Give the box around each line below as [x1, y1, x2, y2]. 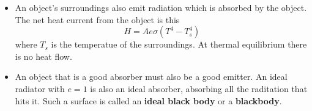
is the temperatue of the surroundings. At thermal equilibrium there [51, 38, 307, 51]
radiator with [15, 82, 65, 95]
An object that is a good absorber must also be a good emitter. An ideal [15, 70, 288, 83]
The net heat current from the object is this [15, 13, 180, 26]
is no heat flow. [15, 49, 72, 62]
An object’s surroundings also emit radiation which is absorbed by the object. [15, 1, 307, 13]
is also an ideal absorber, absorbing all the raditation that [90, 82, 308, 95]
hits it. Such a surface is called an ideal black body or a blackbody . [15, 94, 282, 107]
